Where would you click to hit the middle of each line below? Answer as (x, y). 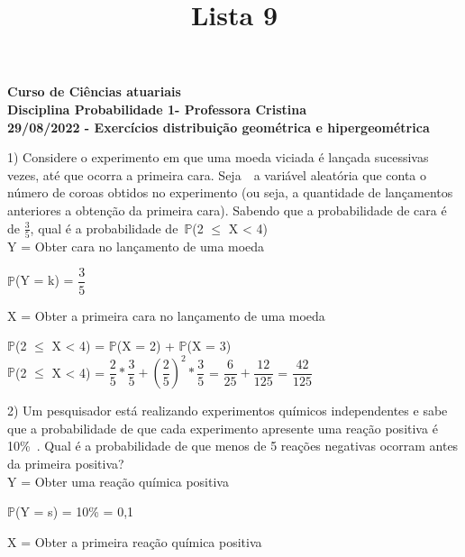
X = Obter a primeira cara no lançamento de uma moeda (166, 315)
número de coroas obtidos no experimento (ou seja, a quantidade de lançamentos (230, 192)
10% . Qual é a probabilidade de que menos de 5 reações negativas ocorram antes (233, 446)
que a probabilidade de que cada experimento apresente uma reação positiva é (223, 428)
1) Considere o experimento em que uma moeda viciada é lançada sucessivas (218, 157)
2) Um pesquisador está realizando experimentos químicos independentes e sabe (228, 411)
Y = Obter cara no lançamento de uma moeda (136, 246)
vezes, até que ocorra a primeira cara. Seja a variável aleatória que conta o (217, 174)
